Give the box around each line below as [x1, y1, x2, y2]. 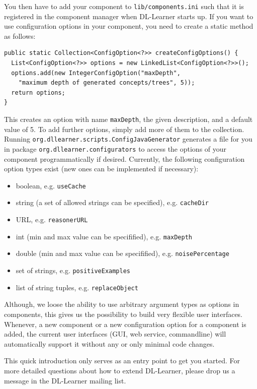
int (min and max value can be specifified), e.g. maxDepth [16, 231, 192, 241]
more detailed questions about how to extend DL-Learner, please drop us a [4, 365, 235, 375]
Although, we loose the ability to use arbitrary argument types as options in [4, 299, 239, 309]
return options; [11, 89, 65, 96]
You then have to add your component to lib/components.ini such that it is [4, 1, 244, 11]
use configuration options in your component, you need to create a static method [4, 21, 253, 31]
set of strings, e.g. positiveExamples [16, 265, 130, 276]
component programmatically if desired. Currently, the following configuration [4, 153, 245, 164]
